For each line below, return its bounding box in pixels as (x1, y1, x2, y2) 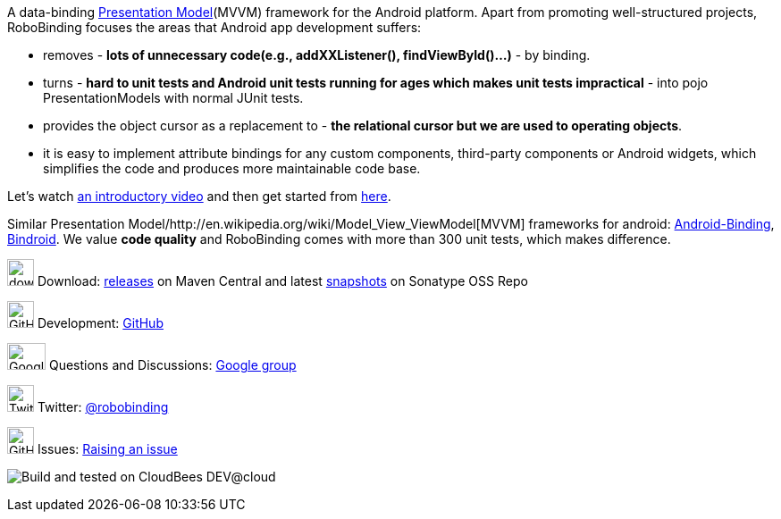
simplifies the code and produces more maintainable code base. (43, 161, 421, 176)
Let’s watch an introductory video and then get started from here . (7, 188, 391, 204)
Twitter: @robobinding (37, 399, 169, 414)
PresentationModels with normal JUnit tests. (43, 90, 304, 105)
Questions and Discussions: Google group (48, 357, 297, 373)
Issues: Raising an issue (37, 441, 178, 456)
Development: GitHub (37, 315, 164, 331)
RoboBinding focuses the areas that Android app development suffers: (7, 20, 422, 35)
